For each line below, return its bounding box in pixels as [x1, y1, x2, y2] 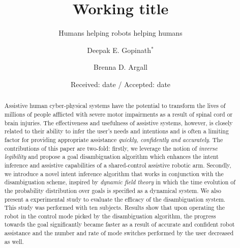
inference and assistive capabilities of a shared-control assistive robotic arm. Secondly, [4, 160, 231, 169]
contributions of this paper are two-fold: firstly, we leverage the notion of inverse [4, 144, 218, 152]
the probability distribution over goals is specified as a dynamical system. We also [4, 186, 221, 195]
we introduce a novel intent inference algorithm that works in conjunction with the [4, 169, 224, 178]
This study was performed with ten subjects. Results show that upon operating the [4, 203, 225, 212]
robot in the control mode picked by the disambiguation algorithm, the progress [4, 211, 216, 220]
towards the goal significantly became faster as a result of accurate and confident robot [4, 220, 235, 229]
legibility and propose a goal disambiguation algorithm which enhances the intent [4, 152, 219, 161]
